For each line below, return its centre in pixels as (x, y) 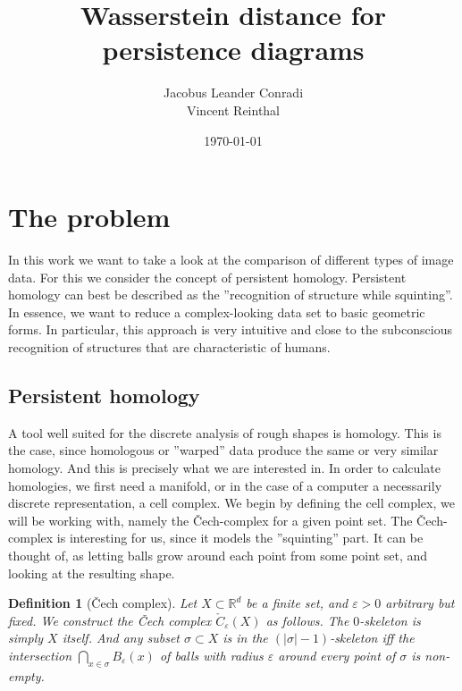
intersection (40, 655)
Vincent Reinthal (233, 110)
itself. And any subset (121, 638)
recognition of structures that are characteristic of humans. (169, 347)
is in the (245, 638)
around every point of (337, 655)
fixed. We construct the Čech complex (110, 620)
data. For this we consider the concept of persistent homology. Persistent (207, 277)
